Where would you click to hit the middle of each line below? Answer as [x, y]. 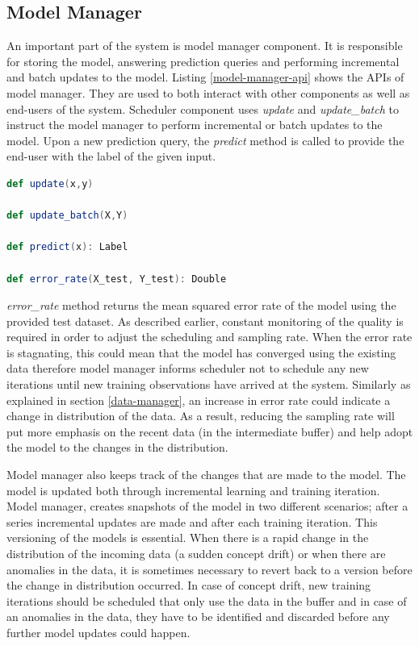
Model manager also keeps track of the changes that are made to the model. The [206, 475]
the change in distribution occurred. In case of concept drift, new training [189, 585]
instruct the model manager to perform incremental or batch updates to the [195, 125]
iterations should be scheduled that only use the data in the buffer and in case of [207, 600]
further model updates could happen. [98, 632]
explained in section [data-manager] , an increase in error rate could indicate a [199, 400]
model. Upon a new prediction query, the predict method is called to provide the [205, 140]
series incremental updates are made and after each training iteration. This [192, 521]
